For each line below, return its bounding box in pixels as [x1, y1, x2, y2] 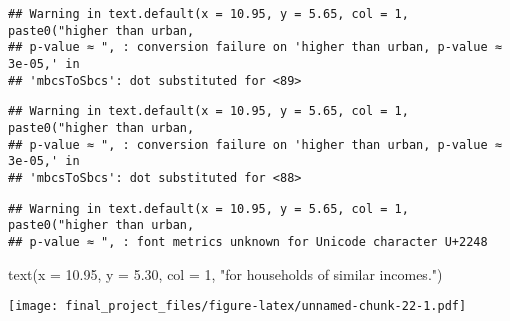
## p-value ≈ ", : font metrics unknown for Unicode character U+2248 [8, 234, 488, 249]
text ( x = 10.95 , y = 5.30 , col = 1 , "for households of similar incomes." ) [8, 263, 443, 284]
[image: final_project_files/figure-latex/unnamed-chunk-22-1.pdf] [8, 299, 467, 314]
